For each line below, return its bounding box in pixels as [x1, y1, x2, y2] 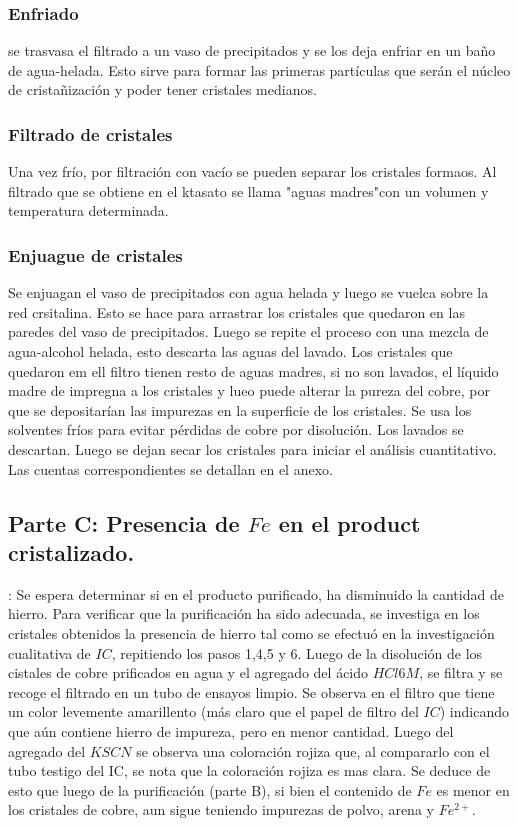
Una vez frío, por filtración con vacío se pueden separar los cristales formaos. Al [8, 161, 497, 182]
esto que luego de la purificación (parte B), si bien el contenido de [8, 779, 412, 800]
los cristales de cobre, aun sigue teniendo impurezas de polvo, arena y [8, 799, 434, 820]
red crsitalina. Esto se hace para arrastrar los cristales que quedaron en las [8, 301, 465, 322]
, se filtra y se [419, 662, 503, 683]
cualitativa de [8, 642, 91, 663]
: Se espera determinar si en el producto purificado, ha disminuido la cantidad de [8, 583, 504, 604]
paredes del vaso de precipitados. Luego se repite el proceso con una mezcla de [8, 321, 489, 342]
